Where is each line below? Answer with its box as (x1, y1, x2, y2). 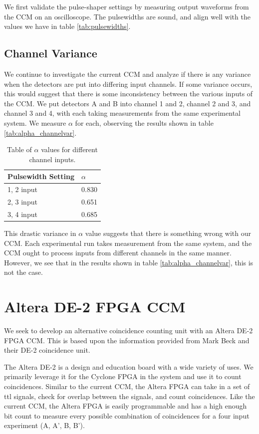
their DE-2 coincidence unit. (4, 345, 90, 355)
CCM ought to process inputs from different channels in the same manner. (4, 247, 232, 258)
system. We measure (4, 117, 66, 128)
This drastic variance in (4, 227, 76, 238)
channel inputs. (29, 154, 76, 164)
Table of (7, 144, 32, 155)
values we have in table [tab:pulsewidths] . (4, 21, 131, 31)
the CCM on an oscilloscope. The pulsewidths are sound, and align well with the (4, 11, 251, 21)
